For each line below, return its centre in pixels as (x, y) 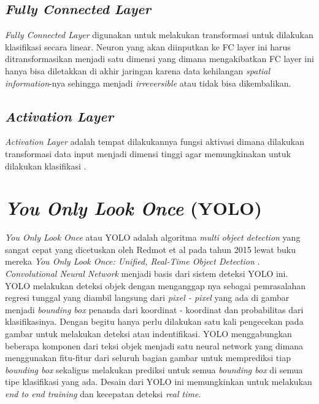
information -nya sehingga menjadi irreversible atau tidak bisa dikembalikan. (148, 83)
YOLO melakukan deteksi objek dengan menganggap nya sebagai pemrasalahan (156, 285)
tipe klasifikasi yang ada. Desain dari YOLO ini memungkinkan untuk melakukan (159, 382)
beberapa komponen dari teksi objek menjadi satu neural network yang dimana (154, 345)
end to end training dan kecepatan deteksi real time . (103, 394)
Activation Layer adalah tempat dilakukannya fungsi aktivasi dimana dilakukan (155, 142)
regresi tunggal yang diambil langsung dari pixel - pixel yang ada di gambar (147, 297)
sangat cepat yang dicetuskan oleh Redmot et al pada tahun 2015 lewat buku (151, 249)
